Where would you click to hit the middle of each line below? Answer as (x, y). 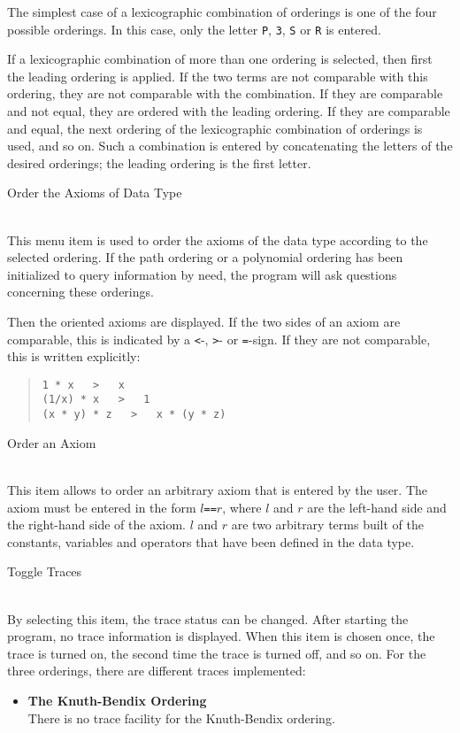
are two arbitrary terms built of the (328, 525)
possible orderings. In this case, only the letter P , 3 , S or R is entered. (194, 29)
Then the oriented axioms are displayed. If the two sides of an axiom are (204, 321)
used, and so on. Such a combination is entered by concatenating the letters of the (230, 146)
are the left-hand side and (377, 507)
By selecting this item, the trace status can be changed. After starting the (208, 618)
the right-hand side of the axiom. (96, 525)
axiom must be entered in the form (102, 507)
